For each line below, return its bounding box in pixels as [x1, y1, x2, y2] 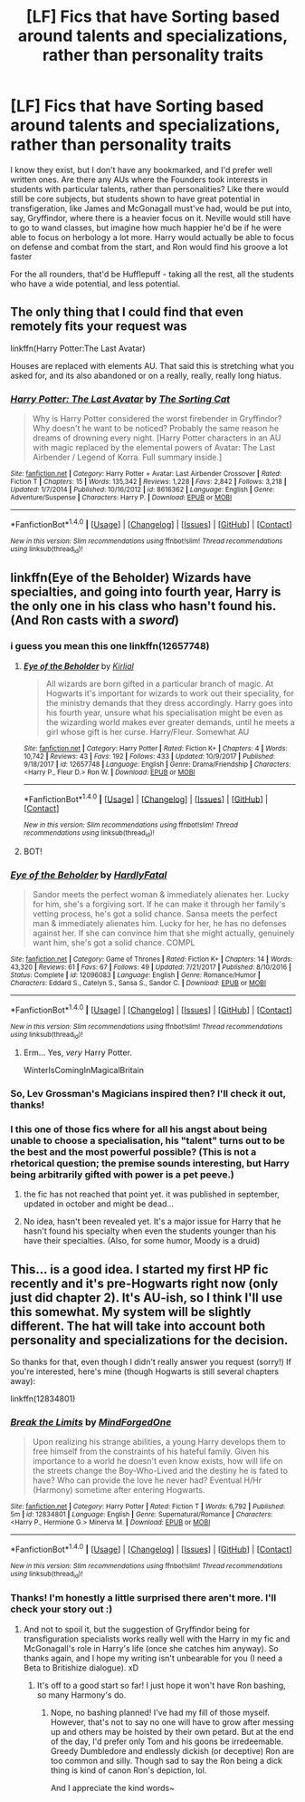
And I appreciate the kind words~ [50, 1782, 176, 1793]
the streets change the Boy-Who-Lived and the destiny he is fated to [32, 1466, 289, 1477]
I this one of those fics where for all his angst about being [10, 1122, 268, 1135]
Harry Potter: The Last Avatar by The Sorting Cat [10, 392, 231, 405]
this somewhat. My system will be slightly [10, 1303, 252, 1320]
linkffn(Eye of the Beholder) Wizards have [10, 570, 252, 586]
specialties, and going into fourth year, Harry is [10, 585, 281, 600]
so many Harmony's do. [36, 1689, 127, 1700]
